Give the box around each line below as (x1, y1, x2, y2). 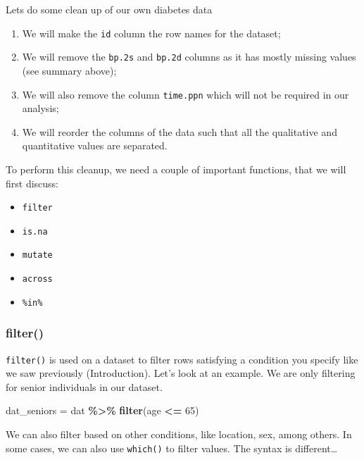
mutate (22, 250, 53, 261)
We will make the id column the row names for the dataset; (22, 25, 281, 40)
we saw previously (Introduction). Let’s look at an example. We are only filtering (6, 366, 356, 380)
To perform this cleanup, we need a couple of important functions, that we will (6, 161, 346, 176)
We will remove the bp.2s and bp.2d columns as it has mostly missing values (22, 49, 356, 64)
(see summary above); (22, 63, 117, 77)
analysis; (22, 101, 59, 116)
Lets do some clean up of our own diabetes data (6, 2, 213, 16)
